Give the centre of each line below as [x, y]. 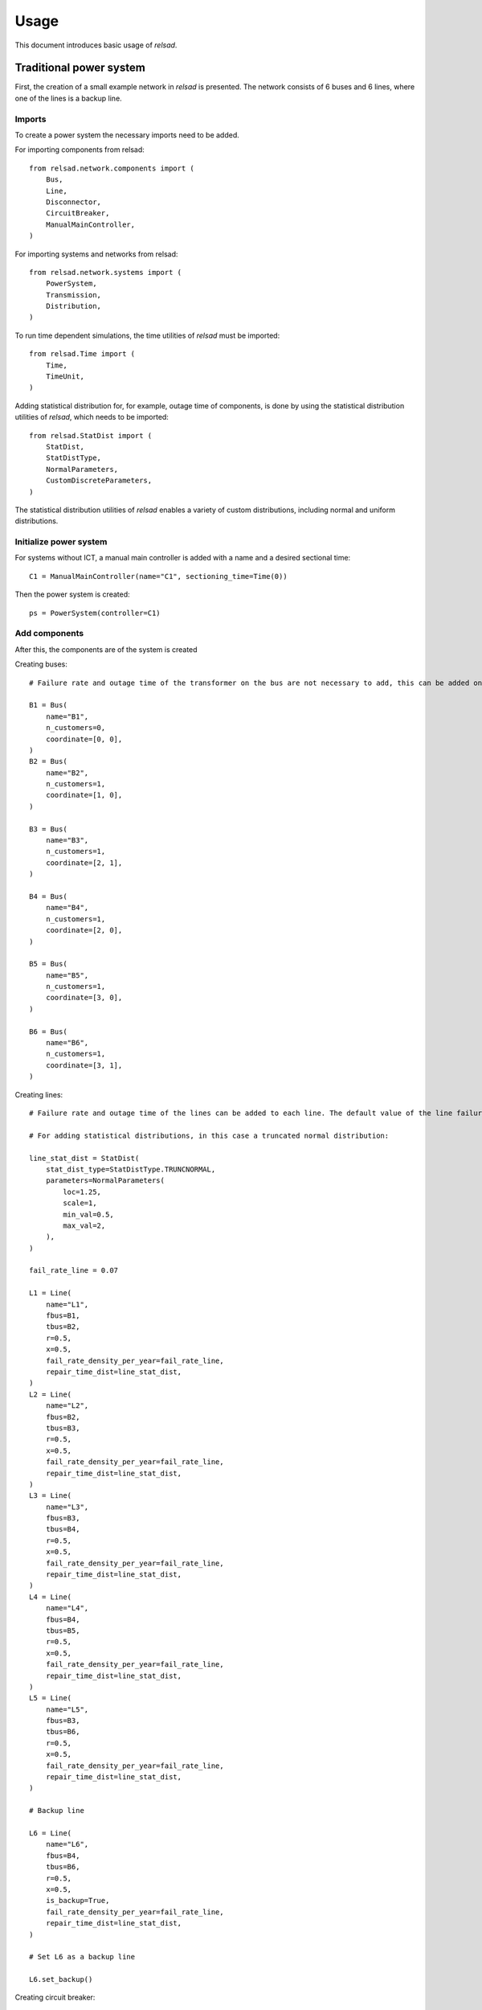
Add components [49, 634]
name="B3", [67, 841]
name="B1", [67, 716]
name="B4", [67, 908]
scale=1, [80, 1203]
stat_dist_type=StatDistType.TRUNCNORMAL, [131, 1169]
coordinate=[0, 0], [84, 739]
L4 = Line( [51, 1597]
